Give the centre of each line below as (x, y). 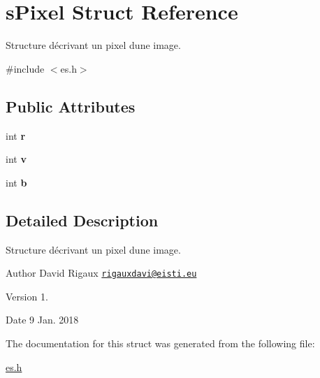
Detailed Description (82, 220)
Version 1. (27, 296)
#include (25, 68)
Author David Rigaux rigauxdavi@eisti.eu (101, 273)
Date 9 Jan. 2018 (42, 320)
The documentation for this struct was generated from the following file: (160, 343)
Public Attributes (71, 106)
